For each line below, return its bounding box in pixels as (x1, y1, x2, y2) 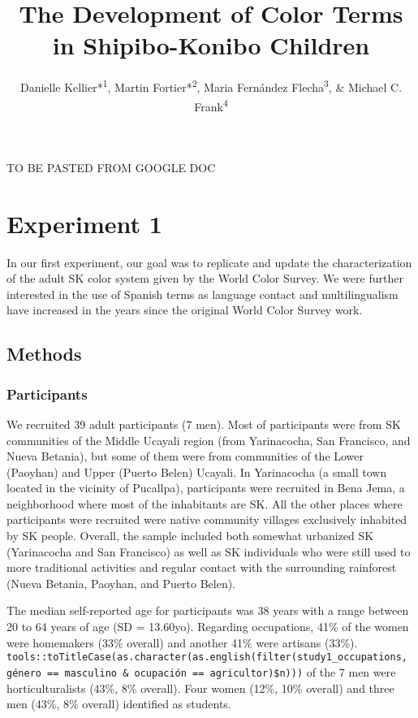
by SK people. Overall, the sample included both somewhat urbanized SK (6, 527, 374, 544)
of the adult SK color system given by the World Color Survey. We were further (6, 270, 403, 287)
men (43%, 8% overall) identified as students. (6, 695, 231, 712)
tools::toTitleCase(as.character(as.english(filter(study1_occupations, (6, 651, 407, 664)
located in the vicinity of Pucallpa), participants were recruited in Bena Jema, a (6, 479, 405, 496)
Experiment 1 (6, 206, 162, 240)
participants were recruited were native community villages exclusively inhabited (6, 511, 407, 528)
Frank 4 (194, 95, 228, 115)
